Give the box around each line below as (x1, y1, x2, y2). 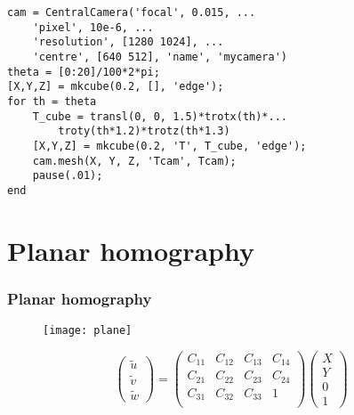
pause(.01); (32, 169, 103, 183)
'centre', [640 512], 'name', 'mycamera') (32, 50, 287, 63)
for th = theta (7, 94, 97, 108)
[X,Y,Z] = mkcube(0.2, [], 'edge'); (7, 80, 224, 94)
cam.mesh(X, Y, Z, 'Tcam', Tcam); (32, 154, 237, 167)
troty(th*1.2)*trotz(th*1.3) (58, 125, 230, 138)
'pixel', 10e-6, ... (32, 20, 154, 34)
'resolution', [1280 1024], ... (32, 36, 224, 49)
